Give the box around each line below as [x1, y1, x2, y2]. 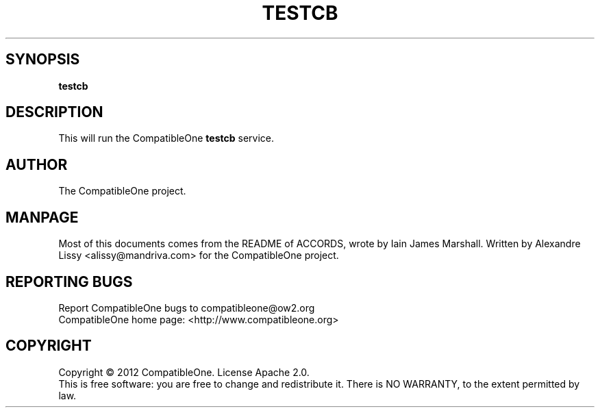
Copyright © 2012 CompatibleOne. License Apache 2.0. [58, 366, 310, 378]
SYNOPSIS [5, 51, 80, 68]
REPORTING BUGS [5, 273, 133, 290]
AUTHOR [5, 155, 68, 173]
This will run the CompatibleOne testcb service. [58, 132, 275, 145]
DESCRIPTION [5, 103, 103, 121]
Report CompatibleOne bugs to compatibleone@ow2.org [58, 301, 315, 314]
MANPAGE [5, 208, 79, 226]
